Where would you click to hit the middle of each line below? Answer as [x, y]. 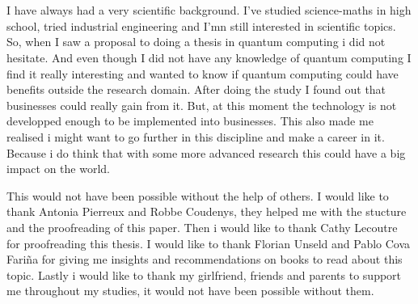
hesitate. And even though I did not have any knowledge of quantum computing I [209, 57]
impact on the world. [58, 169]
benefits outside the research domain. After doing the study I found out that [196, 89]
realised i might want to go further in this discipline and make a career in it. [196, 136]
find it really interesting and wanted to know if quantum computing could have [203, 73]
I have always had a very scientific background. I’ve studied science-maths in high [209, 10]
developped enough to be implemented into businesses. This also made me [190, 121]
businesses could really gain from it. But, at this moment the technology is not [202, 105]
